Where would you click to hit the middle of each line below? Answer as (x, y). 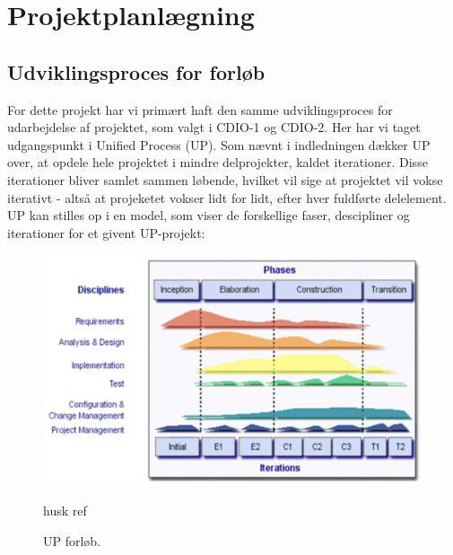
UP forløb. (72, 540)
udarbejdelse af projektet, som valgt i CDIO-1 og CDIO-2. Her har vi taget (214, 127)
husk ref (65, 510)
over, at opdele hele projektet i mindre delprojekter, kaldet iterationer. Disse (218, 162)
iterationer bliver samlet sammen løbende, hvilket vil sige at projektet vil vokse (225, 179)
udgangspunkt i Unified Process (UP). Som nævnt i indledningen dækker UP (219, 144)
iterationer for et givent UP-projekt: (106, 232)
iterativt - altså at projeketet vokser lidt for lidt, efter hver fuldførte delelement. (227, 197)
